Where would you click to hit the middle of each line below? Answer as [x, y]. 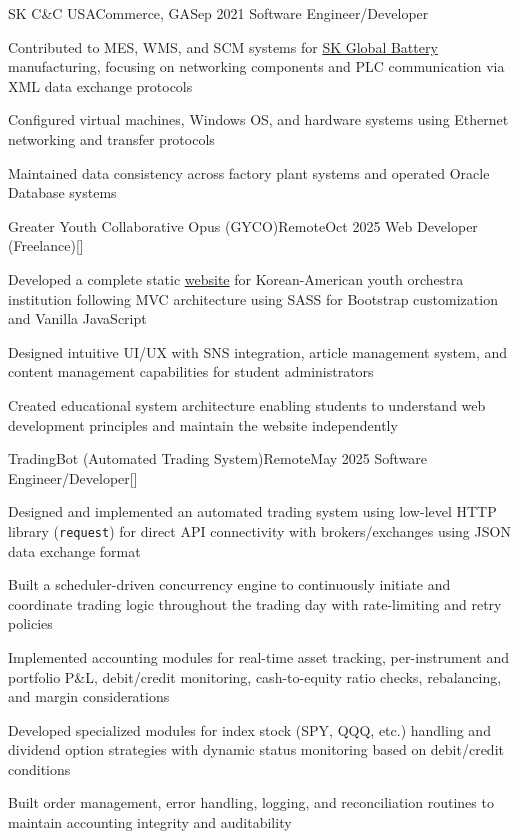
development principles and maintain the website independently [203, 424]
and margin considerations [89, 696]
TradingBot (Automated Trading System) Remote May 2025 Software [218, 458]
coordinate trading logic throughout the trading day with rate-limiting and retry [255, 603]
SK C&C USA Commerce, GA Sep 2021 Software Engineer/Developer [218, 13]
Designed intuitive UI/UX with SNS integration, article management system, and [258, 351]
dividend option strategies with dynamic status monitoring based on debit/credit [256, 749]
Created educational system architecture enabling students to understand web [247, 404]
